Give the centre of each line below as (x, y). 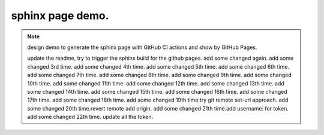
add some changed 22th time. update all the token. (90, 117)
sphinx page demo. (60, 16)
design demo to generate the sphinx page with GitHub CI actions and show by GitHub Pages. (142, 47)
